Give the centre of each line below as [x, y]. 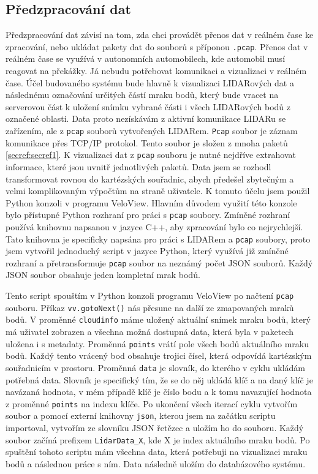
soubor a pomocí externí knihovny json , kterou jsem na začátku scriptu [141, 416]
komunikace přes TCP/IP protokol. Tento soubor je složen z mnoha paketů [147, 142]
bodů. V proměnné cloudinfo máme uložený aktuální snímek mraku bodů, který [158, 319]
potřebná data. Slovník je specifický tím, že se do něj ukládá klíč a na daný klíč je [159, 379]
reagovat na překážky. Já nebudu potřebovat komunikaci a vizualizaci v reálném [156, 71]
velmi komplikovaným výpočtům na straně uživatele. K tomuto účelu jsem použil [158, 191]
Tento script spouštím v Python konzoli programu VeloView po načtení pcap [150, 295]
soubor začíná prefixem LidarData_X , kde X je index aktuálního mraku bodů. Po [158, 439]
